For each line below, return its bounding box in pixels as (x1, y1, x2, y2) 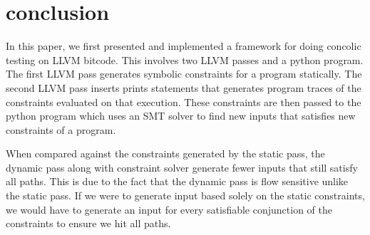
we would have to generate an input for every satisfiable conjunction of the (6, 202, 332, 216)
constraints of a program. (6, 122, 116, 137)
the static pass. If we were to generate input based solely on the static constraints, (6, 188, 365, 203)
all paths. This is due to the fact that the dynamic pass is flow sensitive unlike (6, 174, 349, 189)
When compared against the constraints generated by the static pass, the (6, 146, 325, 161)
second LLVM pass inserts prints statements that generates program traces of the (6, 80, 361, 95)
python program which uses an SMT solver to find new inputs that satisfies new (6, 108, 356, 123)
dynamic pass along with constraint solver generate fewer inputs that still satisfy (6, 160, 358, 174)
